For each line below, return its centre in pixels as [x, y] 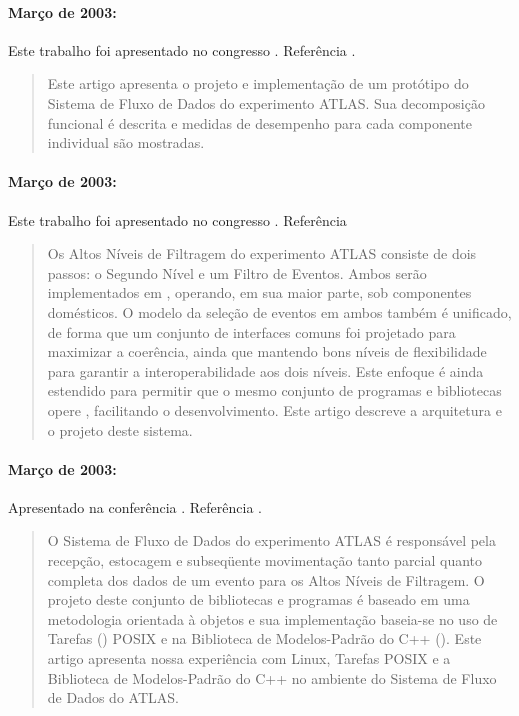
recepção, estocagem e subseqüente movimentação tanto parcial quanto [265, 560]
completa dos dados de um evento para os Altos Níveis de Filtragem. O [266, 579]
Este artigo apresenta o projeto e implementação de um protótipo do [258, 83]
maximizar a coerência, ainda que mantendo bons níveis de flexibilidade [267, 351]
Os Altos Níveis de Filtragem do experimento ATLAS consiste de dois [262, 253]
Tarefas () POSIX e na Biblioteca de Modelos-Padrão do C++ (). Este [264, 638]
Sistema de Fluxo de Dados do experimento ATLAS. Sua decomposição [266, 102]
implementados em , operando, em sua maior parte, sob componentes [259, 292]
